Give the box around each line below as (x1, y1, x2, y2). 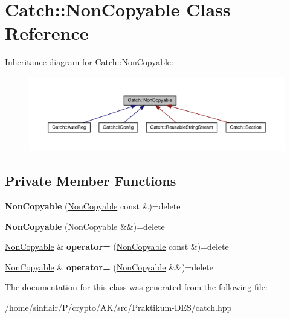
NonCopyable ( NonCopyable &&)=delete (5, 220, 165, 232)
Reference (5, 21, 89, 45)
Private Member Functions (5, 171, 176, 190)
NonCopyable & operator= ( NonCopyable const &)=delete (5, 240, 229, 253)
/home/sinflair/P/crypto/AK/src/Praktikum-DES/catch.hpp (5, 301, 232, 313)
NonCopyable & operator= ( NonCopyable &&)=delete (5, 260, 214, 273)
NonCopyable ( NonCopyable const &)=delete (5, 199, 181, 212)
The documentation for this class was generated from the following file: (5, 281, 268, 293)
